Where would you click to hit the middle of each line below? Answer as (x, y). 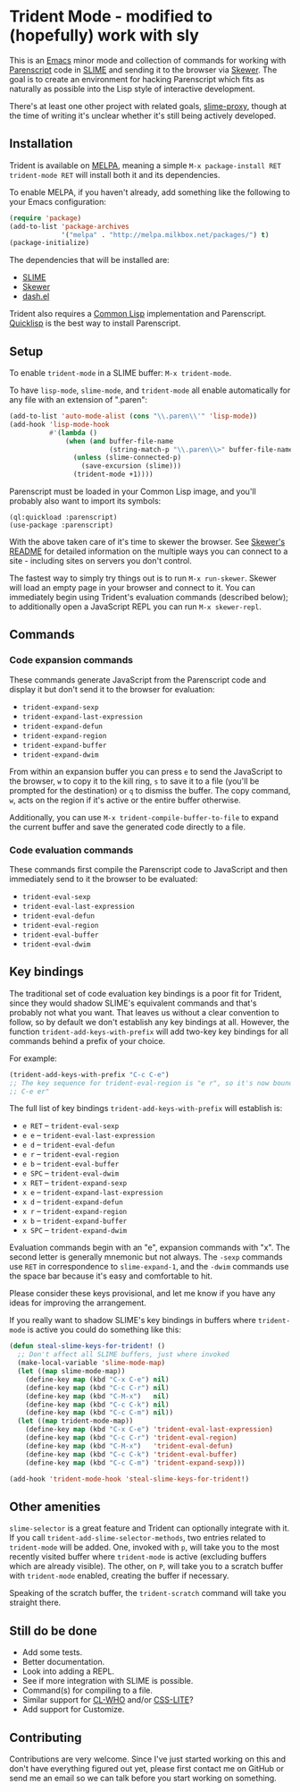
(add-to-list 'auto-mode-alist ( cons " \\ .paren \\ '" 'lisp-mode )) (133, 416)
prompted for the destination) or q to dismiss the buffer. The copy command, (150, 790)
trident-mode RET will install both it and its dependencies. (115, 174)
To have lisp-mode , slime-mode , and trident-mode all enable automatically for (150, 390)
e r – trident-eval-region (71, 1154)
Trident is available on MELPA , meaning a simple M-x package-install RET (145, 165)
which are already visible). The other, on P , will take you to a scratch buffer (146, 1567)
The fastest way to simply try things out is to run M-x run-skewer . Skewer (143, 578)
